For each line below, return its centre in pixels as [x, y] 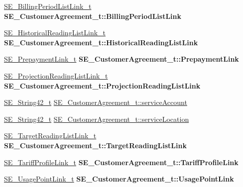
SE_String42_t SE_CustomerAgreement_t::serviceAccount [96, 102]
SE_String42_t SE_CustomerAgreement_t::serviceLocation [97, 119]
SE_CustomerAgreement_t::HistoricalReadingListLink [101, 42]
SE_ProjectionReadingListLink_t [56, 75]
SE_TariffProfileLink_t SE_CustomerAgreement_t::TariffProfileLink [121, 162]
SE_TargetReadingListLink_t [50, 136]
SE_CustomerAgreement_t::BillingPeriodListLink [93, 16]
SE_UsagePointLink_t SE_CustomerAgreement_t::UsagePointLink [119, 179]
